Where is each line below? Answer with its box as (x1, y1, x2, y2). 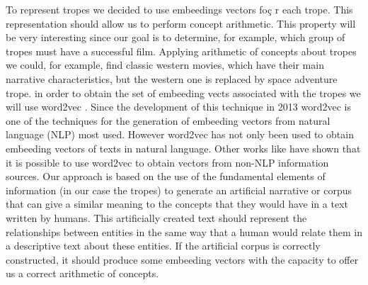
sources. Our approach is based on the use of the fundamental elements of (6, 169, 326, 184)
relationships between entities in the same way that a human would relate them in (6, 224, 362, 239)
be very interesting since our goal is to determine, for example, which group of (6, 30, 345, 45)
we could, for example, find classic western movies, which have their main (6, 57, 324, 72)
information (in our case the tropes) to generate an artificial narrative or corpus (6, 182, 352, 197)
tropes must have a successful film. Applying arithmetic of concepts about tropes (6, 43, 357, 58)
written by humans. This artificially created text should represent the (6, 210, 307, 225)
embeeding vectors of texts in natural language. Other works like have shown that (6, 140, 361, 155)
